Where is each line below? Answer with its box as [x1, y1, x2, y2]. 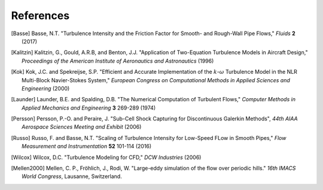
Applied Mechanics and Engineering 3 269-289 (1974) [22, 104, 156, 111]
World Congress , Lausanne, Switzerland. [22, 173, 122, 180]
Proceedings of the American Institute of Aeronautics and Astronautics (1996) [22, 57, 214, 64]
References [11, 9, 70, 22]
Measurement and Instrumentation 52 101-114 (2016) [22, 143, 152, 150]
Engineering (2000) [22, 85, 70, 92]
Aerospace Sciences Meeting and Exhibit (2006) [22, 123, 142, 130]
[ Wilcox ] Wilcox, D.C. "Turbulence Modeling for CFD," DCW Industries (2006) [11, 154, 202, 161]
